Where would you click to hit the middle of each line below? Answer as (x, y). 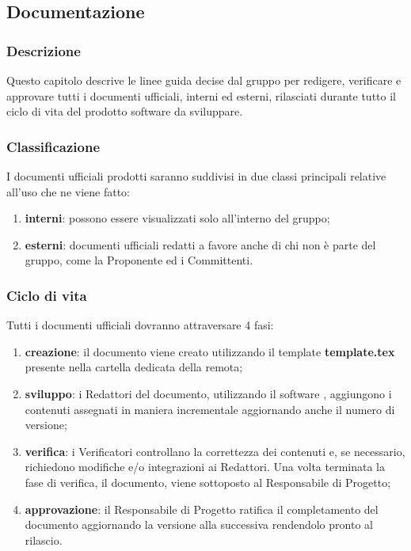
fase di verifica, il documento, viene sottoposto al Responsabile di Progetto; (208, 482)
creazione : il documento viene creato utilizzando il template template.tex (210, 351)
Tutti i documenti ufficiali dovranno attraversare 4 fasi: (140, 325)
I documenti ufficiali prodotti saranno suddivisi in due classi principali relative (196, 176)
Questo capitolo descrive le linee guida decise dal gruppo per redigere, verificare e (204, 80)
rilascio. (44, 540)
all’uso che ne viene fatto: (68, 191)
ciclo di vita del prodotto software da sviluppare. (125, 111)
